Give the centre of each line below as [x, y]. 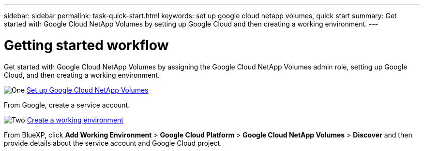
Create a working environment [75, 120]
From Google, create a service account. [67, 105]
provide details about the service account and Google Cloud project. [113, 143]
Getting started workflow [86, 45]
